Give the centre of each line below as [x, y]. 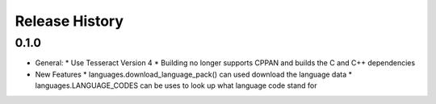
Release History [69, 21]
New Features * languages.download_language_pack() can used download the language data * [194, 74]
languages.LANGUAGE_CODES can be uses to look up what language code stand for [176, 85]
